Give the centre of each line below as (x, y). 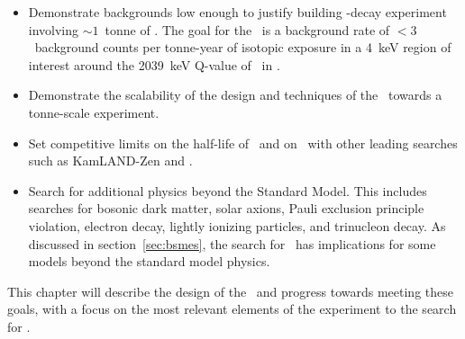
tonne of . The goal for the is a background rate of (247, 29)
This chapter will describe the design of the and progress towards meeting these (230, 291)
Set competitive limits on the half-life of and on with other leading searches (243, 143)
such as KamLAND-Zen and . (110, 161)
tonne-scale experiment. (94, 112)
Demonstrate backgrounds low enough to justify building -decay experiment (237, 12)
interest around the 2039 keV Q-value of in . (154, 64)
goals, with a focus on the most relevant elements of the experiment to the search (232, 309)
